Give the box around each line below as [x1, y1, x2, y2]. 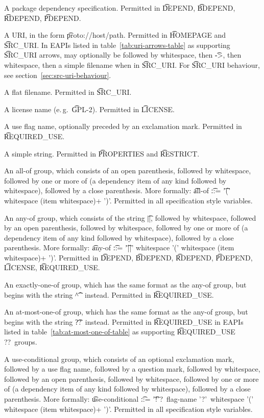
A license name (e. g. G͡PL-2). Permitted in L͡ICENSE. [4, 103, 175, 114]
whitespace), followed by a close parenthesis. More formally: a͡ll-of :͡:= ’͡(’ [4, 185, 230, 196]
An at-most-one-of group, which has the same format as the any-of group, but [4, 306, 248, 317]
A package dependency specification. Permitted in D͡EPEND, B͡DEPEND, [4, 3, 235, 13]
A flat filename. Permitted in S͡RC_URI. [4, 87, 132, 97]
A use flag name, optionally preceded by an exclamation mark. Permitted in [4, 121, 242, 132]
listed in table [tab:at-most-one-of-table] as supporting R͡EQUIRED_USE [4, 326, 235, 337]
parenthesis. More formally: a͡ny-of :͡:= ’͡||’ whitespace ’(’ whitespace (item [4, 242, 234, 253]
